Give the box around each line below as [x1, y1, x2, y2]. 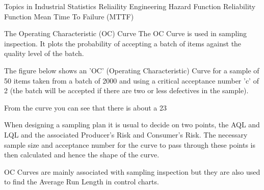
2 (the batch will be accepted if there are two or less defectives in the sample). [4, 85, 249, 96]
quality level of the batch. [4, 48, 84, 59]
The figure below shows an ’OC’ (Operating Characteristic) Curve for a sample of [4, 65, 259, 75]
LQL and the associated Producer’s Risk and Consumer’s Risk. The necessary [4, 129, 248, 140]
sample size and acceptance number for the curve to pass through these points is [4, 139, 255, 150]
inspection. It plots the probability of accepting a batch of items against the [4, 38, 242, 48]
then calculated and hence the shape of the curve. [4, 149, 160, 160]
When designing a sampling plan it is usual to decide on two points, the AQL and [4, 119, 260, 130]
